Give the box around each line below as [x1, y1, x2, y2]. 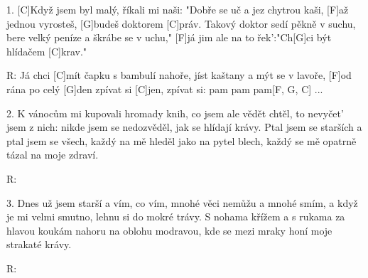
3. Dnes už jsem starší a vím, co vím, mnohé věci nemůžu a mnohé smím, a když [6, 195, 358, 210]
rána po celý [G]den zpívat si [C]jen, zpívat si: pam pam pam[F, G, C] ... [6, 81, 323, 96]
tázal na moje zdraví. [6, 147, 99, 162]
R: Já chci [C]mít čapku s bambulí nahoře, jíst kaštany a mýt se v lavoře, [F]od [6, 68, 352, 82]
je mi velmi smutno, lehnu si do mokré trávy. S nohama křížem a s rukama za [6, 209, 345, 224]
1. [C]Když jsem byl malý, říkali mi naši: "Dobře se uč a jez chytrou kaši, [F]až [6, 2, 349, 16]
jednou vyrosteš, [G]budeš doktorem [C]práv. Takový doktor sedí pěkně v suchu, [6, 16, 356, 31]
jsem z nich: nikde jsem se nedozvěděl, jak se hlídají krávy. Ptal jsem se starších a [6, 119, 362, 134]
